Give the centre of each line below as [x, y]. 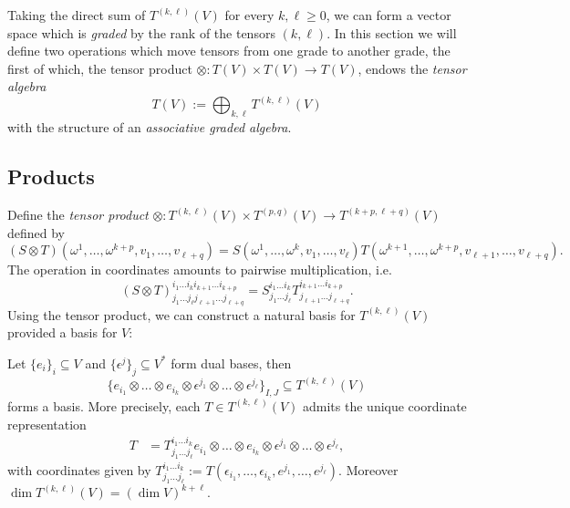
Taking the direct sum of [77, 15]
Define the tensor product [78, 214]
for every [249, 15]
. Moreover [368, 470]
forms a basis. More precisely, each [104, 405]
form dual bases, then [231, 363]
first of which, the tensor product [100, 68]
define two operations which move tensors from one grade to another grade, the [229, 51]
